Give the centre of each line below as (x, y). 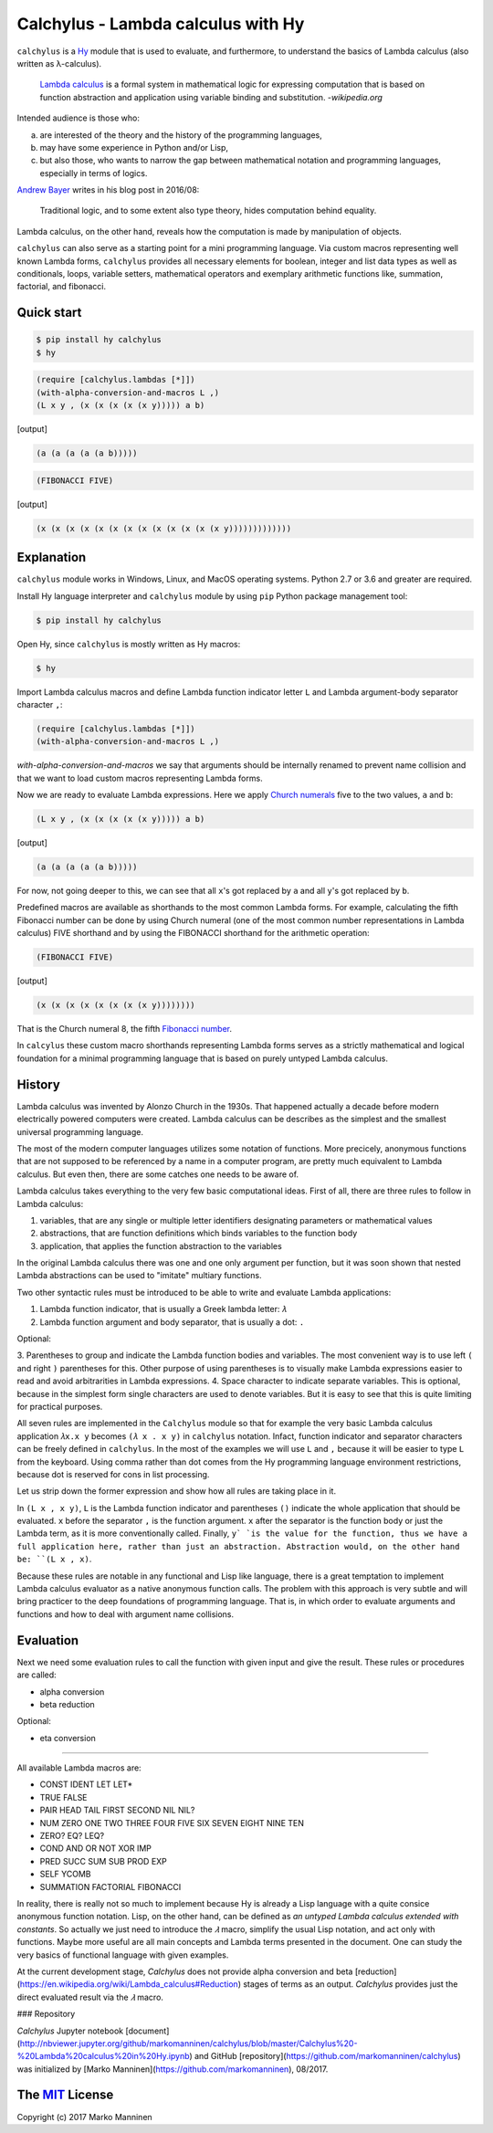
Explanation (52, 557)
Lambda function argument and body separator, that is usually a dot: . (172, 1322)
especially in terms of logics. (94, 173)
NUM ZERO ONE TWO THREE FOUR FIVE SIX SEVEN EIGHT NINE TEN (172, 1823)
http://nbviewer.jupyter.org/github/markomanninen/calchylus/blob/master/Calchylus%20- (189, 2043)
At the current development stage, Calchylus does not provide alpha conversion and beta (185, 1971)
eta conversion (68, 1738)
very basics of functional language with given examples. (123, 1955)
